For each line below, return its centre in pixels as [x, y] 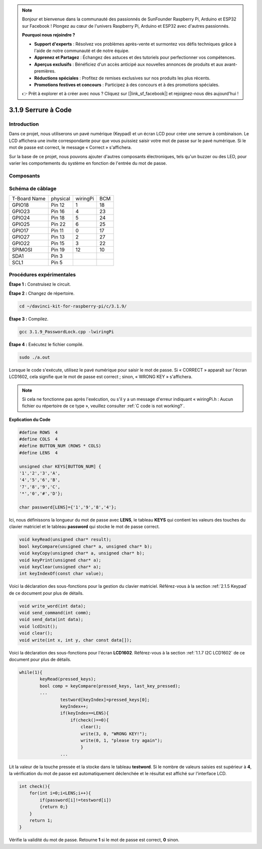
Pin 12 [58, 205]
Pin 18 [58, 217]
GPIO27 [21, 237]
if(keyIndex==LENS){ [84, 713]
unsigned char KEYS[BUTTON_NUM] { [60, 466]
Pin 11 [57, 230]
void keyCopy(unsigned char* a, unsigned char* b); [82, 553]
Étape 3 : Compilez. [29, 319]
